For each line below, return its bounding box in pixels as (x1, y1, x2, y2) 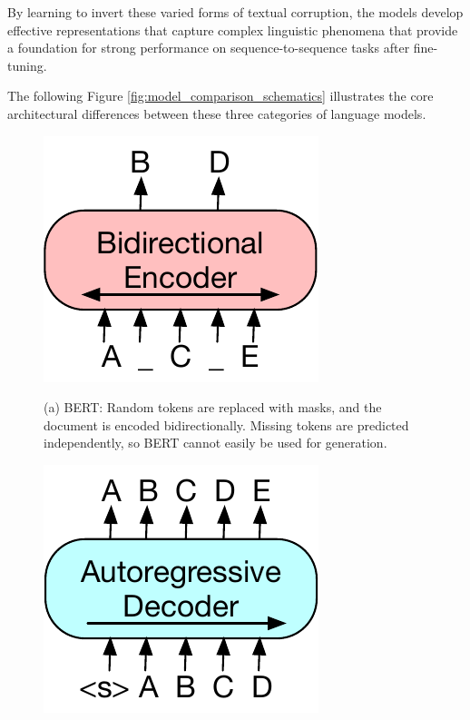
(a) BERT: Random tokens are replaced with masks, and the (44, 398, 382, 417)
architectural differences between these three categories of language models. (7, 104, 426, 123)
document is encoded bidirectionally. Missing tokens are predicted (44, 415, 409, 434)
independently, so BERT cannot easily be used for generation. (44, 433, 387, 452)
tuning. (7, 55, 47, 74)
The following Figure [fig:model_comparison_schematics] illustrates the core (7, 86, 434, 105)
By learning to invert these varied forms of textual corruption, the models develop (7, 3, 464, 21)
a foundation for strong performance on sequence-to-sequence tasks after (7, 38, 410, 57)
